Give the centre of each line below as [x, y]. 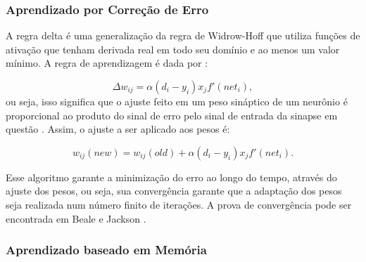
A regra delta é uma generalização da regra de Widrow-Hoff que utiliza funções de [183, 35]
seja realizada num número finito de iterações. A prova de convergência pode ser [179, 204]
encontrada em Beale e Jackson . [76, 218]
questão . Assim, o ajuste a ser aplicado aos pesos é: [118, 129]
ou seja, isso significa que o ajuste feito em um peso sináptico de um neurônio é [177, 101]
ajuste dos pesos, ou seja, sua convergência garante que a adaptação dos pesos [174, 191]
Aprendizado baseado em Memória [106, 250]
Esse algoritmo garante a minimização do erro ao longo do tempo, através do [171, 177]
